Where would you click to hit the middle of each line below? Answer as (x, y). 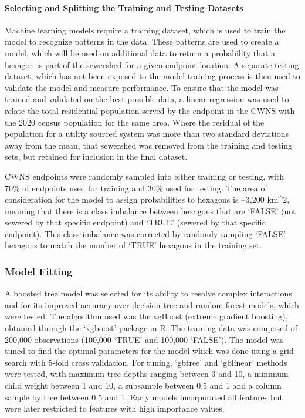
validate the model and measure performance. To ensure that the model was (142, 87)
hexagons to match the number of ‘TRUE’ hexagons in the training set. (133, 245)
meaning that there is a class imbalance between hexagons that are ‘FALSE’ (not (150, 210)
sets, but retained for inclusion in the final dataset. (96, 156)
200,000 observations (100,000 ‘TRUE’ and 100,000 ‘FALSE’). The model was (144, 339)
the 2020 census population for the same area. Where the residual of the (135, 122)
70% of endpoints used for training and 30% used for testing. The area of (136, 188)
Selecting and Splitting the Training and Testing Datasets (124, 7)
